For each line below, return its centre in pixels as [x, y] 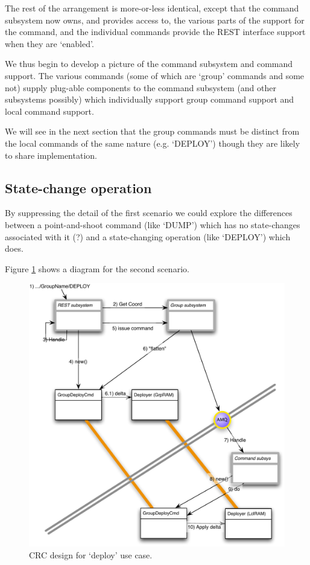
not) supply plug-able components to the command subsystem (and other [141, 87]
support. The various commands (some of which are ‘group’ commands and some [155, 75]
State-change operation [78, 187]
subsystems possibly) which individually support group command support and [150, 99]
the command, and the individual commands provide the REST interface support [155, 32]
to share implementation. [51, 155]
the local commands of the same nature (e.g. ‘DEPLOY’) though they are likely [153, 143]
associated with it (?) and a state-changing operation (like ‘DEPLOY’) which [148, 236]
